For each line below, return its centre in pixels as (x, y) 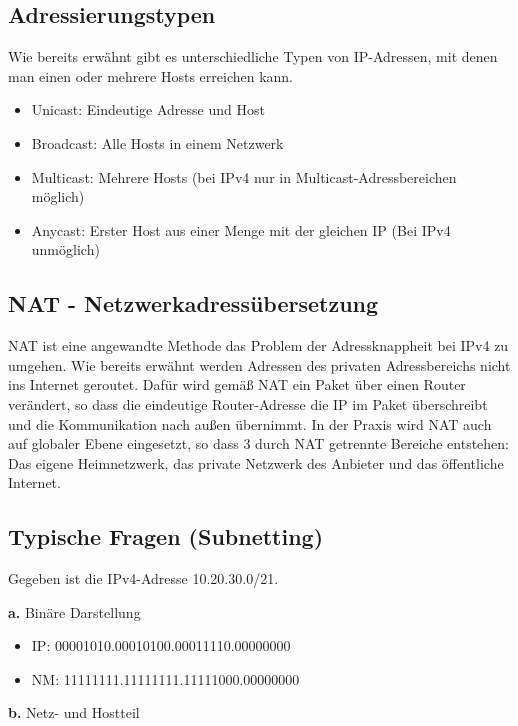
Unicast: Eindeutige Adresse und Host (148, 109)
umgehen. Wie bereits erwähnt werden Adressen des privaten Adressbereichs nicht (259, 364)
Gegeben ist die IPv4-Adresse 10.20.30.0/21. (143, 578)
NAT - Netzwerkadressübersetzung (193, 303)
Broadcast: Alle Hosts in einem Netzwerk (157, 142)
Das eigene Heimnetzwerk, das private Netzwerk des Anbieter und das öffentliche (256, 462)
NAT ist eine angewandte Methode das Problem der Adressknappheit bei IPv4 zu (258, 345)
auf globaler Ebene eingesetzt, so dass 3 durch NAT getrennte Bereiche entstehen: (258, 443)
